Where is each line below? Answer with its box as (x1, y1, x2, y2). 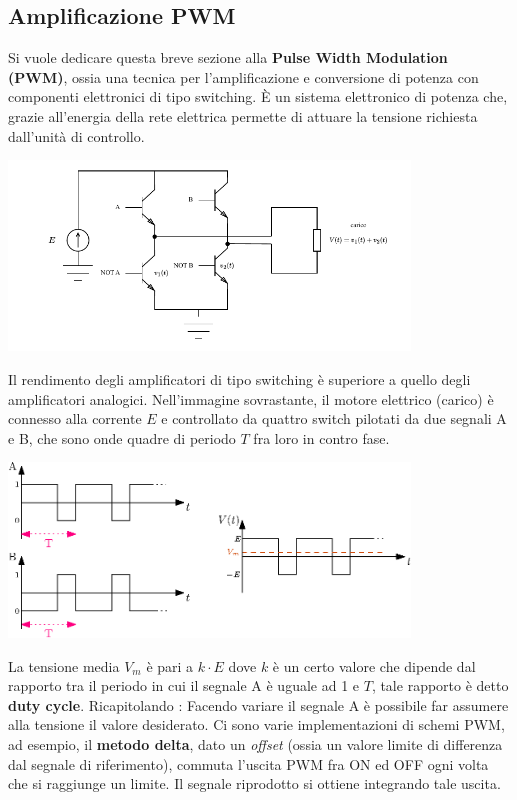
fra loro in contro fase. (253, 427, 390, 448)
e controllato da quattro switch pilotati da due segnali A (161, 408, 507, 429)
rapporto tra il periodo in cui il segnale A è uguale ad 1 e (8, 675, 360, 696)
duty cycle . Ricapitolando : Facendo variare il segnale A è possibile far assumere (8, 694, 509, 715)
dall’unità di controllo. (8, 125, 145, 146)
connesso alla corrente (8, 408, 142, 429)
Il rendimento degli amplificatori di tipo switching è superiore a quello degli (8, 368, 471, 389)
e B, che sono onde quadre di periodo (8, 427, 236, 448)
